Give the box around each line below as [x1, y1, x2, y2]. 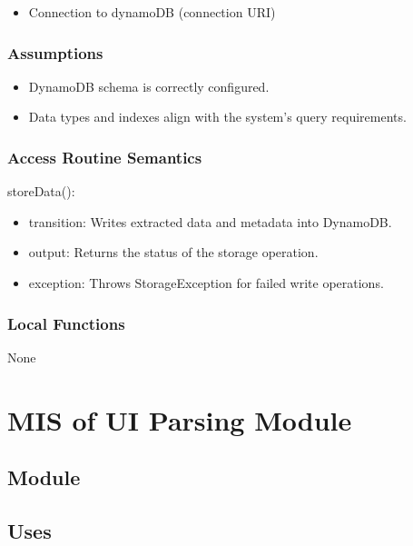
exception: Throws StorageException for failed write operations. [28, 273, 384, 292]
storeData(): [7, 182, 75, 201]
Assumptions [7, 41, 103, 64]
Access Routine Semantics [7, 145, 202, 168]
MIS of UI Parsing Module [7, 401, 352, 438]
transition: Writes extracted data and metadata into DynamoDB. [28, 212, 392, 231]
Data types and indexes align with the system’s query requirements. [28, 107, 407, 126]
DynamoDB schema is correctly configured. [28, 76, 270, 95]
